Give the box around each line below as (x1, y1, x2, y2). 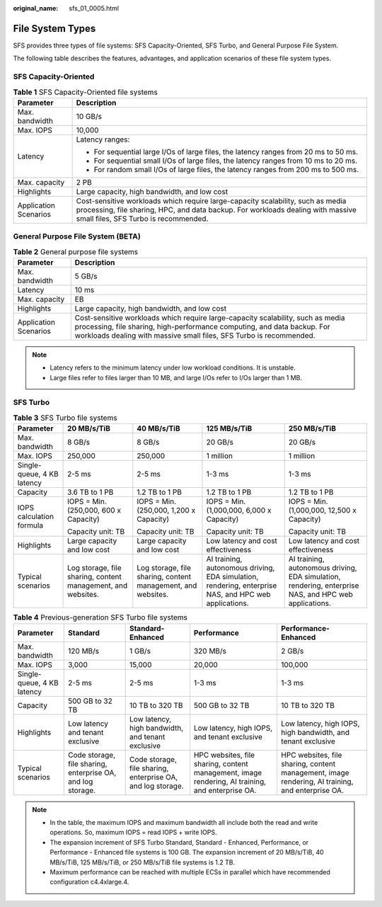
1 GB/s (129, 646, 151, 656)
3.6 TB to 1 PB (67, 487, 114, 497)
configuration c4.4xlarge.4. (50, 878, 129, 886)
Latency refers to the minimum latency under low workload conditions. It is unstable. (50, 363, 296, 372)
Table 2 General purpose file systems (13, 246, 138, 256)
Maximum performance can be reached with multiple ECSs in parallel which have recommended (50, 867, 330, 876)
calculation (17, 512, 54, 522)
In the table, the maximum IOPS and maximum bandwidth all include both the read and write (50, 818, 318, 826)
